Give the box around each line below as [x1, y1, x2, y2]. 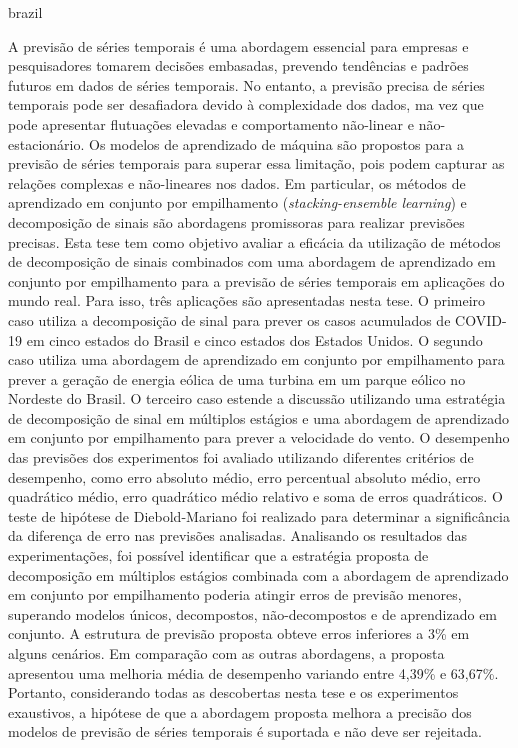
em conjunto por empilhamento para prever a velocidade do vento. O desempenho [8, 427, 510, 448]
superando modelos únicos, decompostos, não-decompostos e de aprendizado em [8, 603, 498, 624]
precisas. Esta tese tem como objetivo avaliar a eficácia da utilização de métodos [8, 231, 501, 252]
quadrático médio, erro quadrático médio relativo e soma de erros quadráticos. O [8, 486, 503, 507]
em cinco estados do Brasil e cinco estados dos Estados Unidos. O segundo [26, 329, 483, 350]
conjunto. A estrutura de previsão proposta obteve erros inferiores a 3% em [8, 623, 470, 644]
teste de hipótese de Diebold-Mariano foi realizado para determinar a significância [8, 505, 510, 526]
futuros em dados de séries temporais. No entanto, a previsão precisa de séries [8, 74, 485, 95]
